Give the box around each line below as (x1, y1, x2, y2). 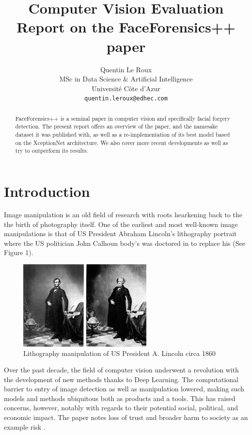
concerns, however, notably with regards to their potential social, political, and (4, 403, 238, 413)
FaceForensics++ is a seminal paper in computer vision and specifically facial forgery (15, 114, 230, 122)
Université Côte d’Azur (92, 83, 160, 93)
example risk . (4, 421, 46, 432)
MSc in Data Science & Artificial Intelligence (59, 74, 193, 84)
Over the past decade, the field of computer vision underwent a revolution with (4, 365, 239, 375)
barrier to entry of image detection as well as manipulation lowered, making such (4, 384, 244, 394)
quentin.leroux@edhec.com (84, 95, 168, 102)
